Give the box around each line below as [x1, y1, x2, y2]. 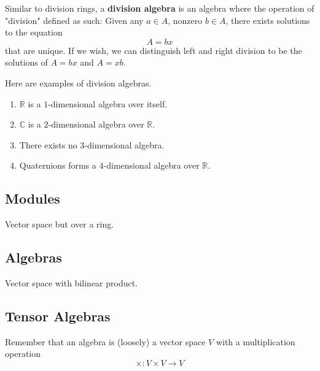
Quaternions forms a [19, 159, 96, 172]
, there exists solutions [225, 13, 310, 26]
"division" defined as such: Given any [5, 13, 144, 26]
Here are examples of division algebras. [5, 76, 152, 89]
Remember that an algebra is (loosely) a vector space [5, 335, 206, 348]
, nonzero [168, 13, 203, 26]
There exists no [19, 138, 77, 151]
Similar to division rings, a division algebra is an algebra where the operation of [5, 2, 314, 14]
